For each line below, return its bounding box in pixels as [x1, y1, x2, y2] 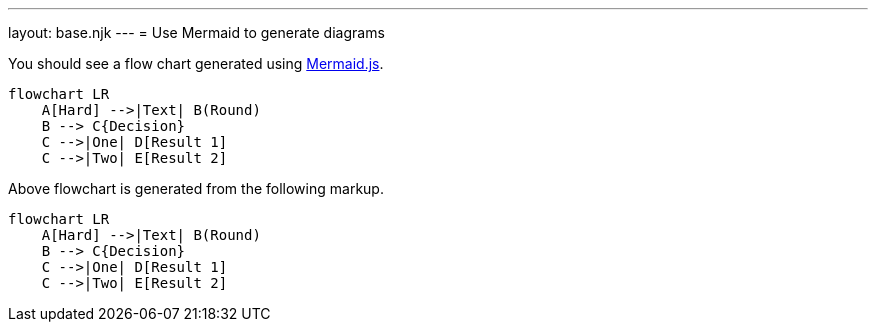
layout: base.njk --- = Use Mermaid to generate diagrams [8, 24, 385, 41]
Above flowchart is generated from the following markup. [8, 180, 384, 197]
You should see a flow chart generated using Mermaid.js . [8, 55, 384, 72]
